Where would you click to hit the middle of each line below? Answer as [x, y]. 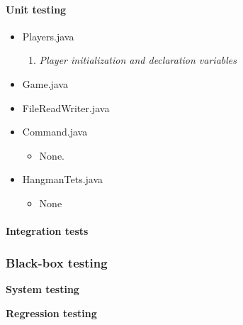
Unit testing [36, 9]
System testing [43, 288]
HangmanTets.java [63, 179]
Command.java [55, 132]
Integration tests [47, 231]
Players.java [48, 36]
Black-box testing [57, 262]
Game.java [45, 83]
